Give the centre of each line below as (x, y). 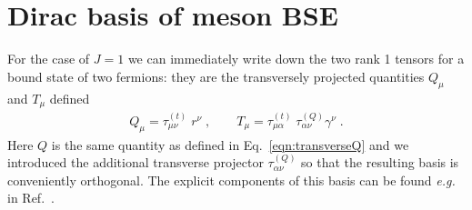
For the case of (49, 59)
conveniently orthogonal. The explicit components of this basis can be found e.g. (231, 180)
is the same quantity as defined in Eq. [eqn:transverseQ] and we (230, 144)
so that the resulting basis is (380, 162)
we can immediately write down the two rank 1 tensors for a (296, 59)
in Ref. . (31, 198)
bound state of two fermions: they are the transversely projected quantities (216, 76)
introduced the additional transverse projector (136, 162)
